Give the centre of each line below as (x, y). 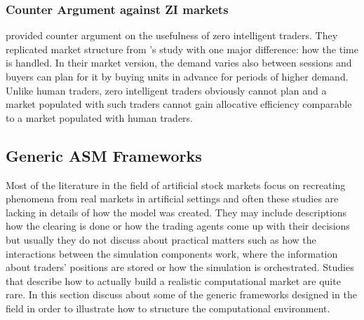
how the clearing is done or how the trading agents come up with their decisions (178, 226)
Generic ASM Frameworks (104, 155)
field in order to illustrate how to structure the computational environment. (168, 308)
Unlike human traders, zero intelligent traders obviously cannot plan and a (166, 90)
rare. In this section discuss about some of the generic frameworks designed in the (181, 294)
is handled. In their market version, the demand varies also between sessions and (179, 63)
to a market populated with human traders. (99, 117)
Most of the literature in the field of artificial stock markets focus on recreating (176, 185)
